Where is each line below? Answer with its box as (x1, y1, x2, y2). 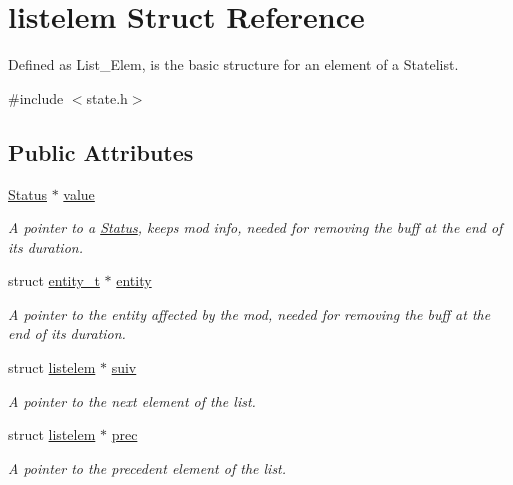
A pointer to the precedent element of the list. (8, 457, 287, 478)
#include (8, 87, 64, 108)
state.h (86, 87, 128, 108)
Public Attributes (8, 136, 194, 167)
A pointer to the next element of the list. (8, 390, 256, 411)
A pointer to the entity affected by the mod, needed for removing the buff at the (8, 303, 491, 324)
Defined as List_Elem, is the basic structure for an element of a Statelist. (8, 54, 459, 75)
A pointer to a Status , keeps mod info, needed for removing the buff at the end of (8, 217, 503, 238)
